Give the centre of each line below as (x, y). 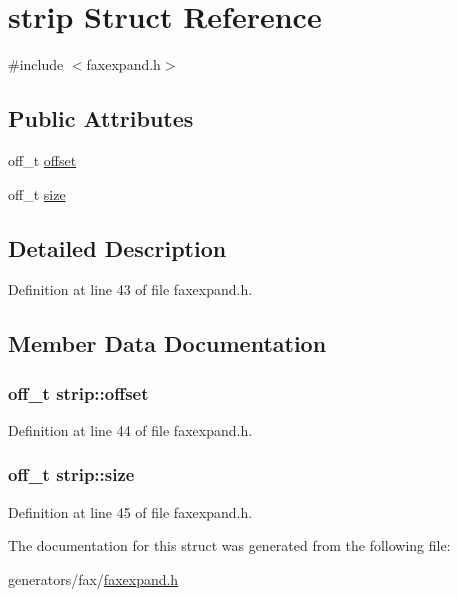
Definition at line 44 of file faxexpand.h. (130, 429)
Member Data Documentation (167, 343)
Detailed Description (117, 247)
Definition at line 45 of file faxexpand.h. (130, 511)
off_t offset (42, 159)
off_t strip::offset (78, 392)
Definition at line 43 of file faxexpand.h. (130, 289)
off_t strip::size (71, 474)
